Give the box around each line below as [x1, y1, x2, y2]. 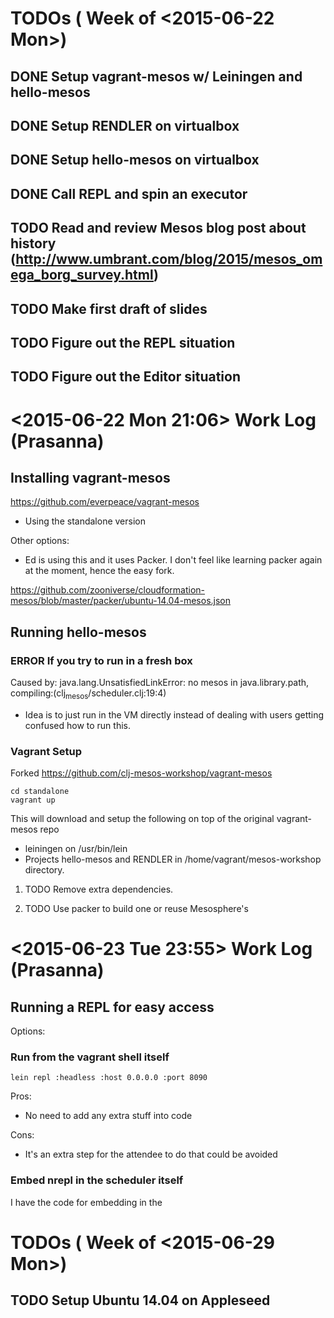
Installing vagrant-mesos [10, 469, 171, 486]
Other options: [10, 535, 70, 547]
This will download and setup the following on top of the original [10, 813, 275, 825]
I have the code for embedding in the [10, 1196, 163, 1208]
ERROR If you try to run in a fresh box [10, 653, 193, 667]
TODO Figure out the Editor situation [10, 368, 241, 386]
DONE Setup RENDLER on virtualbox [10, 117, 240, 134]
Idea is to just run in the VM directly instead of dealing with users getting [24, 708, 325, 721]
